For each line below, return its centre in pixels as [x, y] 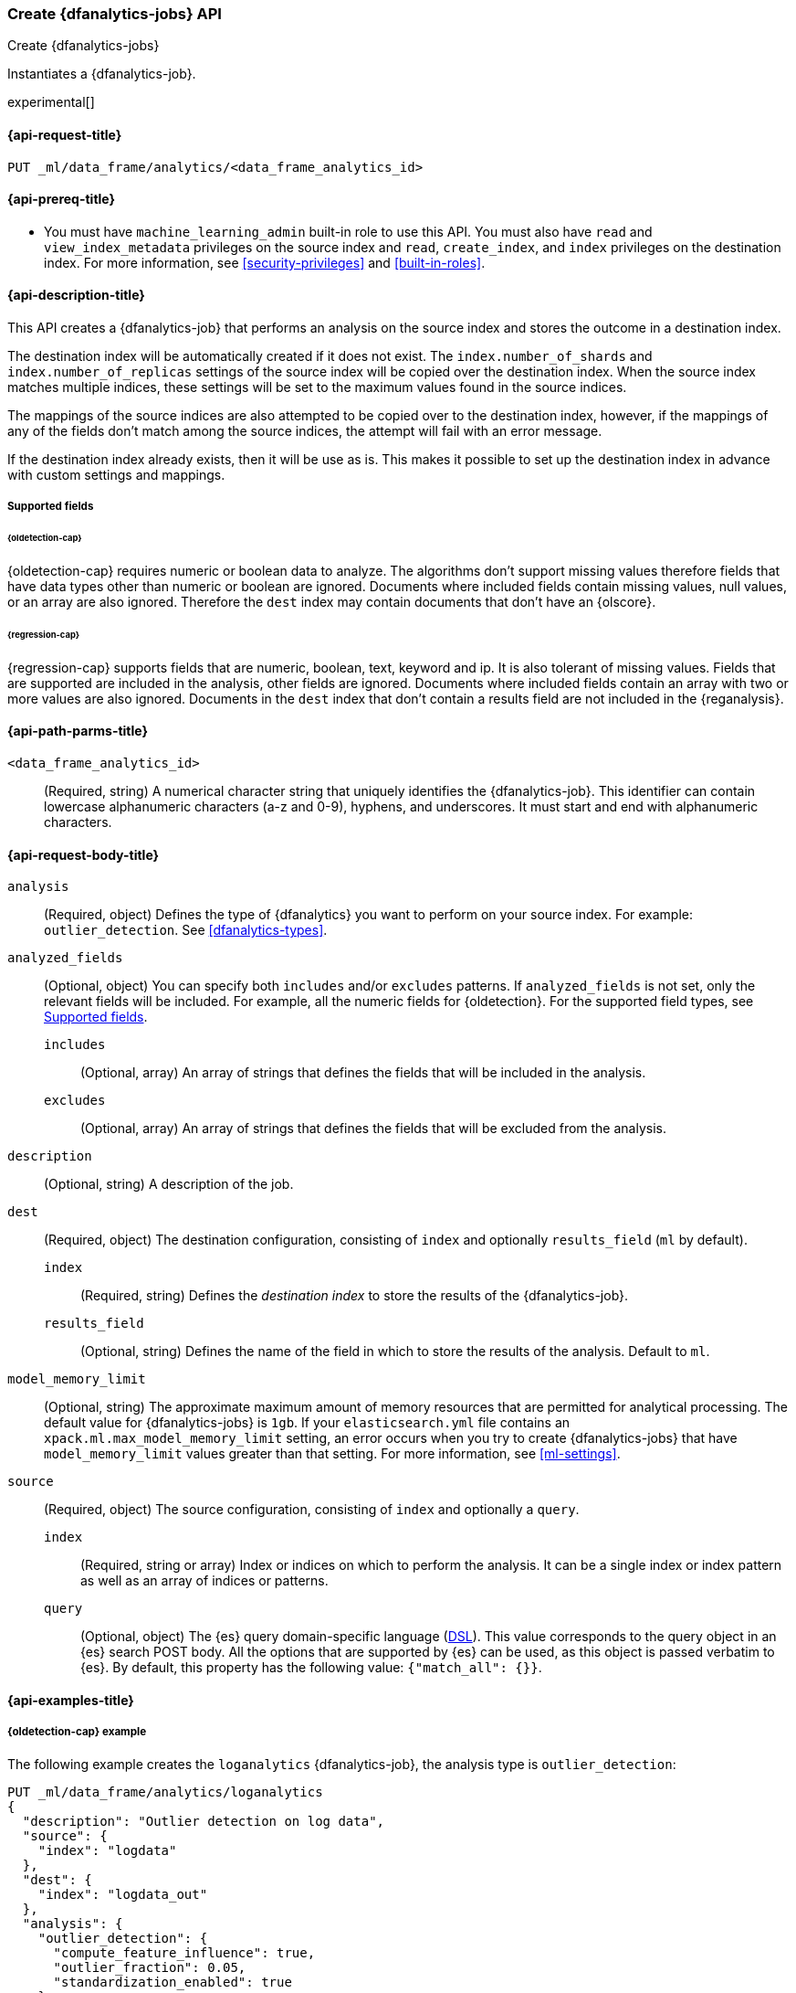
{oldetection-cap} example [77, 1732]
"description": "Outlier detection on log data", [204, 1821]
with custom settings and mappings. [116, 475]
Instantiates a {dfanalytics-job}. [102, 74]
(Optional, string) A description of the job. [169, 1184]
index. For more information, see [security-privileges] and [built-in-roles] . [265, 262]
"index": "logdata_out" [123, 1894]
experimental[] [51, 102]
